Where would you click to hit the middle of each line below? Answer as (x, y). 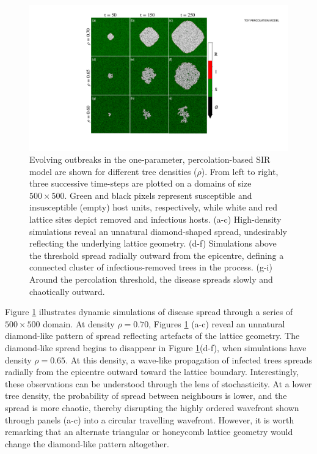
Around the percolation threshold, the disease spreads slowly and (151, 279)
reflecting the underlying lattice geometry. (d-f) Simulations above (153, 243)
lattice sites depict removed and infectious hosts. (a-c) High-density (155, 219)
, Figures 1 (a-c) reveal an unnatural (217, 323)
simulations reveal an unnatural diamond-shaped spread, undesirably (158, 231)
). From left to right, (240, 171)
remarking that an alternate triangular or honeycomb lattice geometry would (149, 432)
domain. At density (79, 323)
